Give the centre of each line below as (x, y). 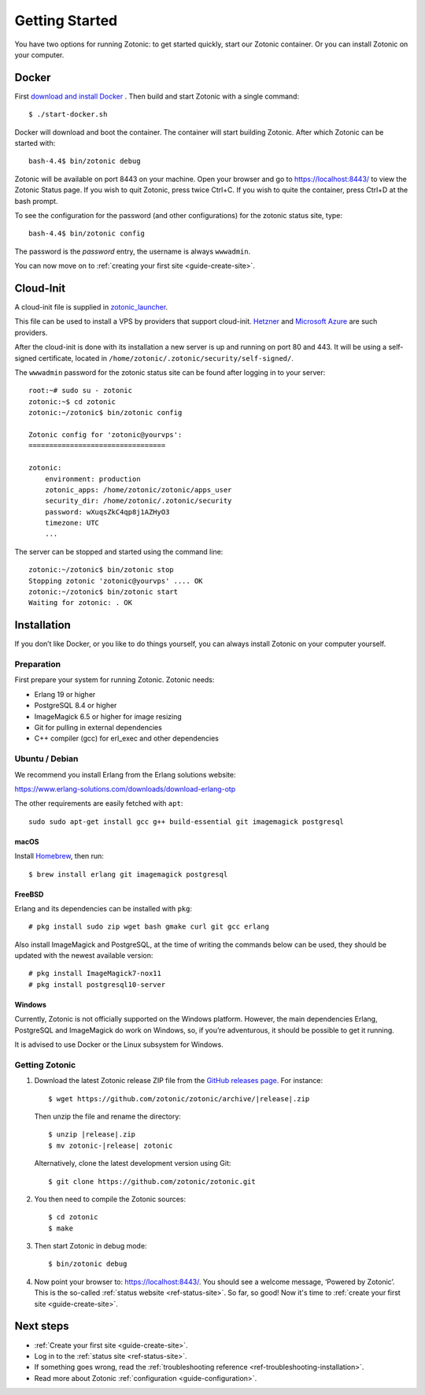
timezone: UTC (72, 523)
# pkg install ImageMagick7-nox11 (95, 974)
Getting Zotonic (45, 1065)
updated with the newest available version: (84, 955)
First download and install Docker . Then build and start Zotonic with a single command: (157, 96)
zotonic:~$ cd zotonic (72, 401)
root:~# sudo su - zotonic (81, 391)
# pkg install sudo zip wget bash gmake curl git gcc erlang (149, 927)
